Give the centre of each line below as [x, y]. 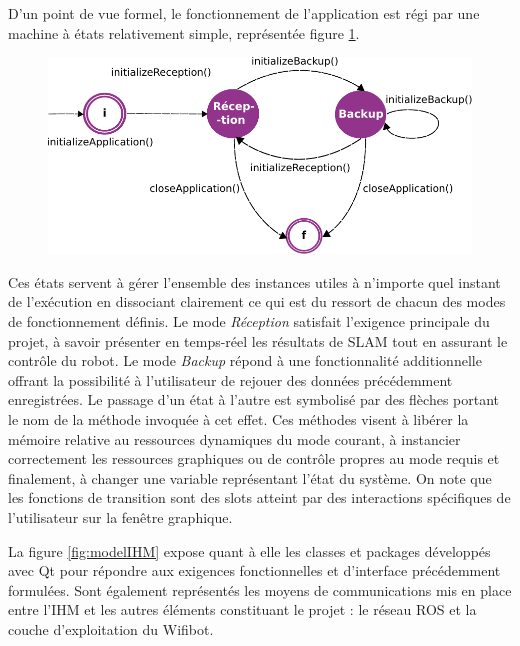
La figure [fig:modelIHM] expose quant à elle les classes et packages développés [249, 550]
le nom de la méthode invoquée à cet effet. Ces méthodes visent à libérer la [238, 419]
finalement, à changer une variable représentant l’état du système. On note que [250, 477]
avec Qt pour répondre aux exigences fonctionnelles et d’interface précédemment [254, 570]
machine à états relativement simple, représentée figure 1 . [184, 32]
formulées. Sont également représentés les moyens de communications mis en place [260, 589]
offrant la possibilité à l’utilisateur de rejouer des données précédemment [230, 379]
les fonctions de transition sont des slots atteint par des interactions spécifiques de [259, 497]
